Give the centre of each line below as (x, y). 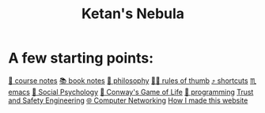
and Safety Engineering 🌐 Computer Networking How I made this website (128, 100)
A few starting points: (81, 58)
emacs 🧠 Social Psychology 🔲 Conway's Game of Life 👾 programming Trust (131, 92)
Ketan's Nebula (133, 14)
